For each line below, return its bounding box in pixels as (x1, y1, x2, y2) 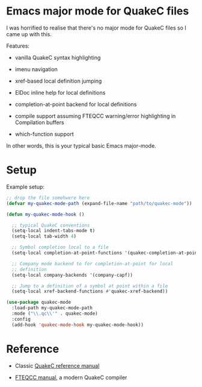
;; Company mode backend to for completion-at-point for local (11, 260, 173, 266)
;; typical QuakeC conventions (11, 222, 90, 228)
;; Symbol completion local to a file (11, 244, 109, 251)
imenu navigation (14, 65, 58, 73)
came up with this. (6, 30, 52, 37)
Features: (6, 42, 30, 49)
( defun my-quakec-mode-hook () (6, 211, 85, 218)
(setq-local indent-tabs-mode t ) (11, 228, 96, 234)
